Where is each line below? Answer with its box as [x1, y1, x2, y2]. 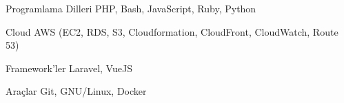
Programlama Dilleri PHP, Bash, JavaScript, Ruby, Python [6, 1, 256, 15]
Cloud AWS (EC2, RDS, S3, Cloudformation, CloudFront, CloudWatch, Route [6, 24, 338, 38]
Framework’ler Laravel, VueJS [6, 60, 132, 75]
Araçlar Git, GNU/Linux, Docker [6, 84, 147, 98]
